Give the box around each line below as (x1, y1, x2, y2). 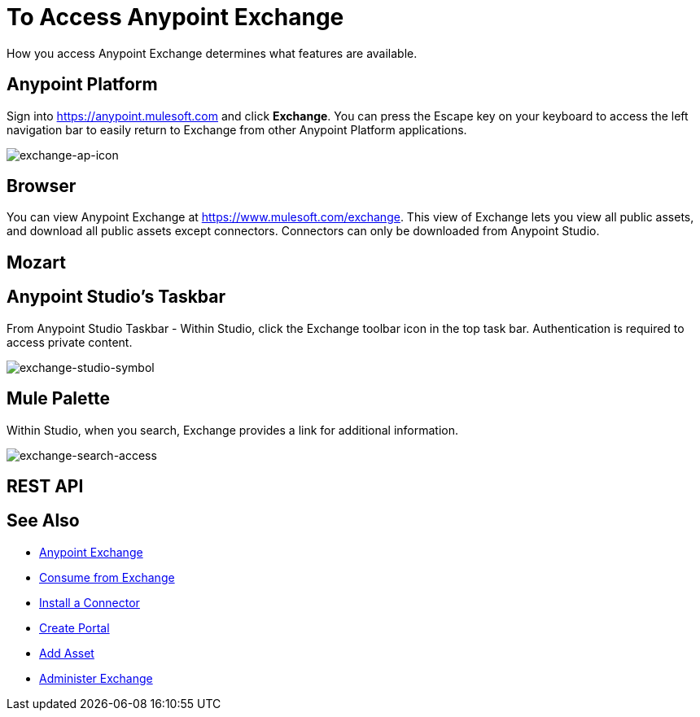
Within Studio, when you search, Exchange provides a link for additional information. (7, 422, 459, 437)
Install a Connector (39, 595, 140, 610)
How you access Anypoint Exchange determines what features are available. (7, 46, 418, 60)
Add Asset (39, 645, 94, 660)
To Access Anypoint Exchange (7, 3, 344, 31)
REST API (7, 475, 84, 496)
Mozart (7, 251, 66, 273)
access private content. (7, 334, 133, 349)
